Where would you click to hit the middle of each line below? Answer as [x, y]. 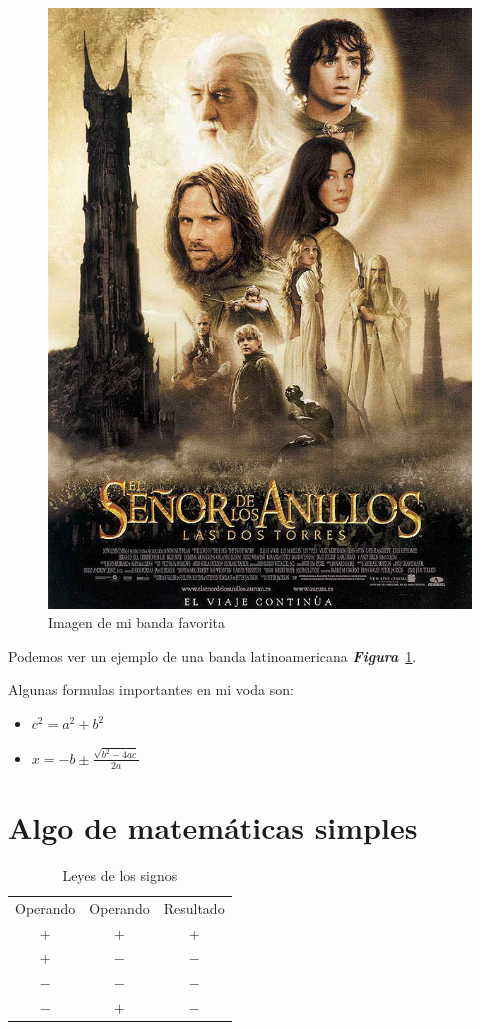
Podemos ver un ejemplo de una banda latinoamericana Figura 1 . [212, 655]
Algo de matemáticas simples [213, 826]
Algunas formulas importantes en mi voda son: [151, 689]
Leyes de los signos [120, 874]
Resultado [194, 907]
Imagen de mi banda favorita [136, 622]
